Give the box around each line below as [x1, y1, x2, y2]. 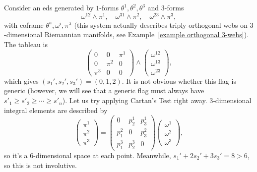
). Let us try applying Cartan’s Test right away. [62, 95, 207, 106]
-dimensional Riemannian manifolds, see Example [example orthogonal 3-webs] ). [4, 29, 249, 40]
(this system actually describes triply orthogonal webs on [74, 19, 248, 30]
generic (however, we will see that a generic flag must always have [4, 85, 204, 96]
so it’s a [4, 150, 28, 161]
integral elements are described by [4, 105, 108, 115]
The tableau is [4, 39, 48, 49]
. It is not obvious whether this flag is [122, 75, 236, 86]
